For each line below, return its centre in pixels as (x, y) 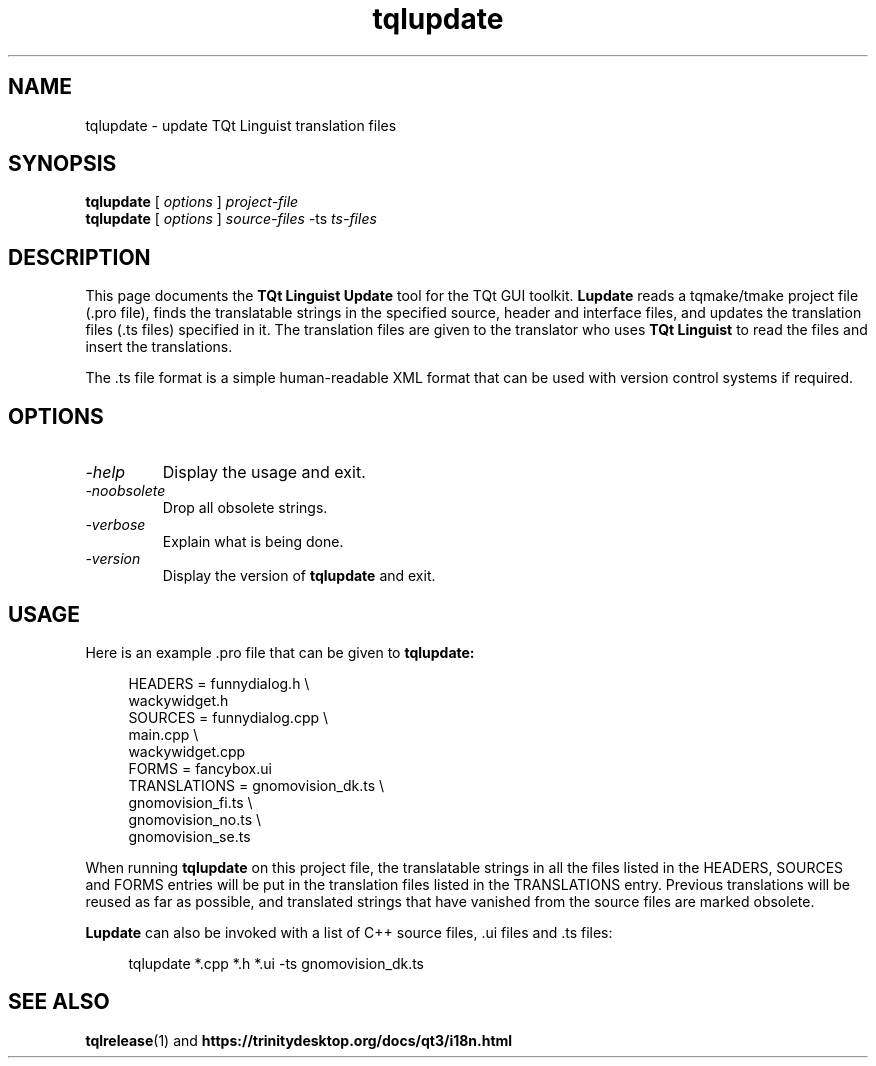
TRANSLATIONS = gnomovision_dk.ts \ (256, 785)
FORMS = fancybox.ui (200, 768)
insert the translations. (159, 347)
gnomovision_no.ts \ (195, 819)
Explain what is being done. (253, 542)
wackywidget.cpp (187, 751)
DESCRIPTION (79, 257)
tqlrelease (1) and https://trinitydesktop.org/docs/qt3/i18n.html (299, 1040)
